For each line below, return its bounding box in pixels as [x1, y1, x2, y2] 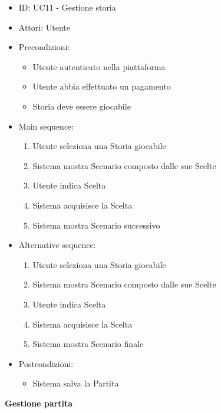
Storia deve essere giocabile [32, 100, 131, 112]
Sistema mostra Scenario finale [32, 338, 144, 350]
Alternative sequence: [18, 239, 96, 251]
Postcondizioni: [18, 357, 74, 369]
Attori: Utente [18, 21, 70, 33]
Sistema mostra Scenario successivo [32, 219, 160, 231]
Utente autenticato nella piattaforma [32, 60, 166, 72]
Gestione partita [5, 397, 73, 409]
